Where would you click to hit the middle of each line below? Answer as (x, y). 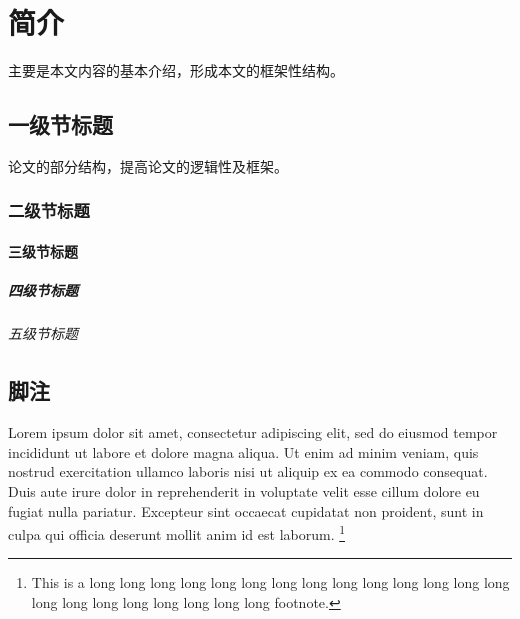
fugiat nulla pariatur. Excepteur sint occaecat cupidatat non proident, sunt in (246, 510)
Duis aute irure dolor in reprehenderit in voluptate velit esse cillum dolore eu (244, 490)
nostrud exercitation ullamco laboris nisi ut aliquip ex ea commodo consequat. (248, 471)
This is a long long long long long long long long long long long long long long (270, 582)
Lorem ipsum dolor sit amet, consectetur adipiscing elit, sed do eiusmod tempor (253, 432)
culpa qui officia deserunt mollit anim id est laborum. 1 (177, 532)
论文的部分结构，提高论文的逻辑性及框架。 (148, 165)
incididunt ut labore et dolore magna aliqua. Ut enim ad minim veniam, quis (243, 451)
